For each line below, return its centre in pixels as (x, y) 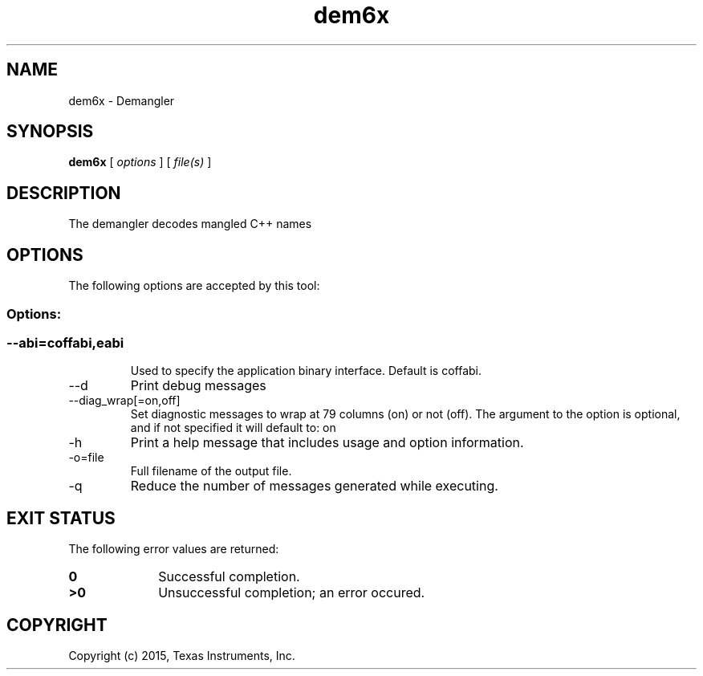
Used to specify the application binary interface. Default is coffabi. (306, 371)
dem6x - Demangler (122, 100)
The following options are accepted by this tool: (194, 286)
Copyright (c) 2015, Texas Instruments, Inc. (182, 655)
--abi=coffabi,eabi (65, 342)
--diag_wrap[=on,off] (124, 401)
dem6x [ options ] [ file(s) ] (140, 162)
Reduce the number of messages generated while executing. (314, 486)
